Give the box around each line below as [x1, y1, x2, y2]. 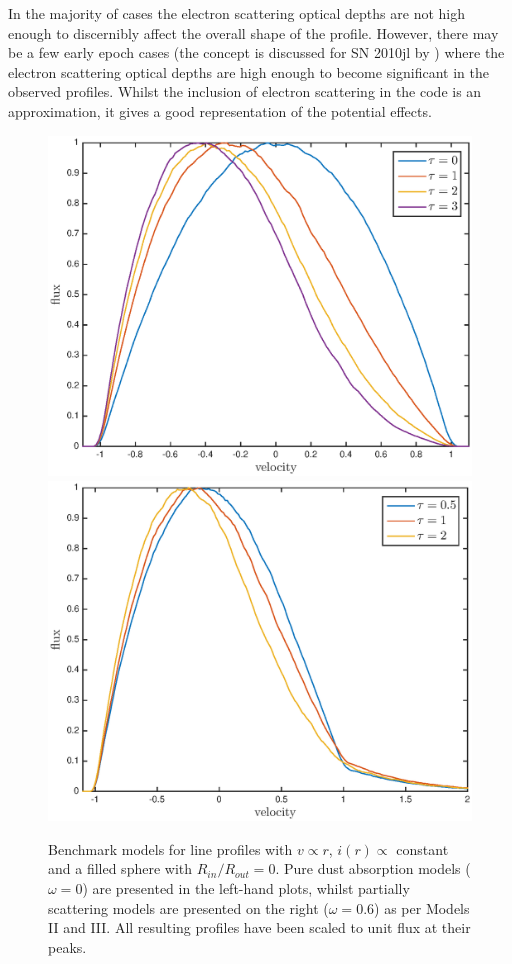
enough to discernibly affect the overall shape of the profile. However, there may [8, 22, 499, 43]
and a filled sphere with [48, 858, 193, 879]
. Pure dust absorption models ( [275, 858, 471, 879]
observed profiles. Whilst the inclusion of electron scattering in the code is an [8, 81, 482, 102]
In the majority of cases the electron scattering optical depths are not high [8, 3, 466, 23]
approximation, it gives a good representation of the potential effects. [8, 100, 432, 121]
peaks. [48, 936, 87, 957]
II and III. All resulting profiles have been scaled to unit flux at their [48, 917, 471, 938]
